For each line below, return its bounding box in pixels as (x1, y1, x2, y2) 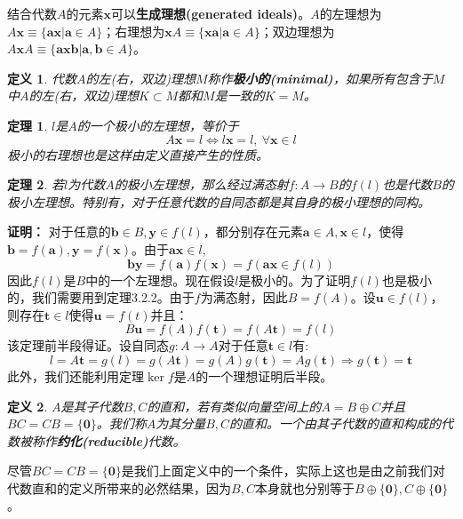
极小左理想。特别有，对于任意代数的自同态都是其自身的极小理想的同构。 (7, 192, 430, 211)
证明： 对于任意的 (7, 222, 111, 241)
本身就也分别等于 (254, 478, 355, 497)
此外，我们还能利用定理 (7, 366, 144, 385)
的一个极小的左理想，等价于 (76, 116, 239, 134)
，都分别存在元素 (203, 222, 303, 241)
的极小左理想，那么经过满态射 (114, 175, 289, 194)
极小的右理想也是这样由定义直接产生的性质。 (7, 145, 268, 164)
